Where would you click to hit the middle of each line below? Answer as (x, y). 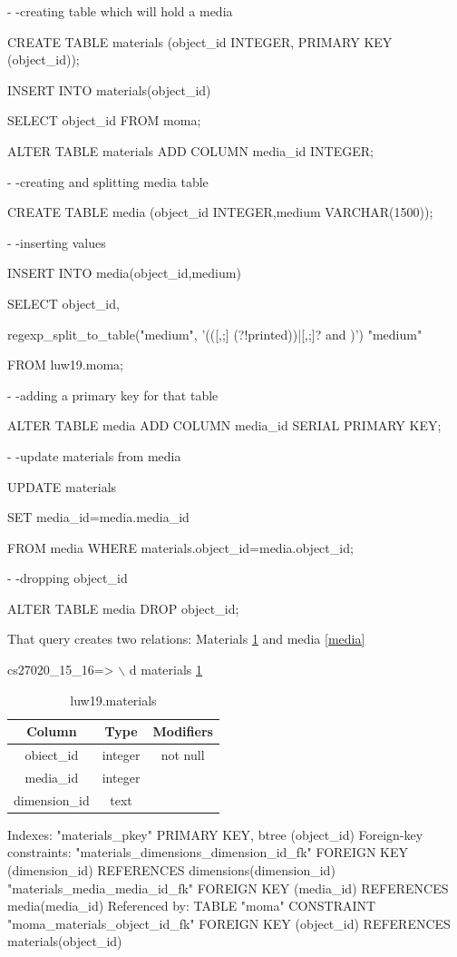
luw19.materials (113, 700)
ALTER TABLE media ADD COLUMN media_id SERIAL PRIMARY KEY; (224, 425)
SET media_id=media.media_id (98, 517)
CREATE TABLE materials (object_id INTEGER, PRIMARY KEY (200, 41)
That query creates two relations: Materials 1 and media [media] (186, 639)
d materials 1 (166, 670)
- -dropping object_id (68, 578)
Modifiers (183, 731)
